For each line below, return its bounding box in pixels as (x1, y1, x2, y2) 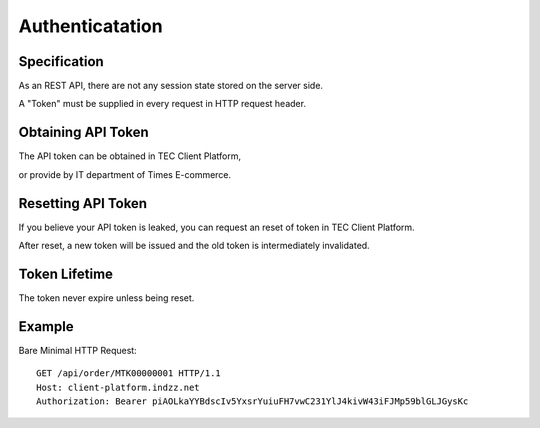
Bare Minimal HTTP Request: (18, 344, 137, 356)
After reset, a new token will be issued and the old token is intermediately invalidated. (18, 240, 370, 252)
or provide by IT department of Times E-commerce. (18, 168, 232, 180)
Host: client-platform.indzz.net (36, 381, 200, 393)
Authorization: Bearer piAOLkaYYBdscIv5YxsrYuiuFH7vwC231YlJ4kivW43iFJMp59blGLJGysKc (36, 396, 469, 407)
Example (18, 318, 74, 335)
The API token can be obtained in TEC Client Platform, (18, 150, 242, 162)
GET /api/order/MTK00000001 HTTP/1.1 (36, 368, 222, 379)
